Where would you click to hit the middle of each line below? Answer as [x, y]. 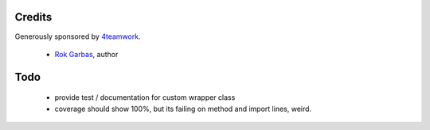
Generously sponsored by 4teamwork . [78, 36]
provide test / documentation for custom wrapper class [145, 97]
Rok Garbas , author [86, 54]
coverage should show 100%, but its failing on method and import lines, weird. [183, 109]
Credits [33, 17]
